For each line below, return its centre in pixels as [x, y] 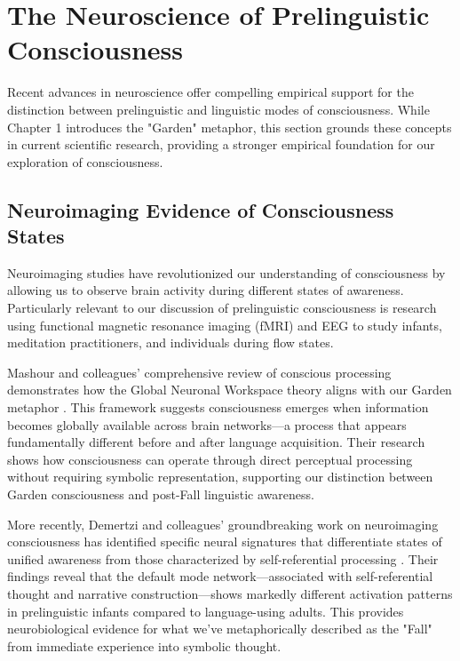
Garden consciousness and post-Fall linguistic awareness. [161, 494]
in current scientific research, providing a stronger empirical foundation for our [221, 144]
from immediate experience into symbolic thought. [144, 645]
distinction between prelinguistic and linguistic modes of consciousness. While [218, 109]
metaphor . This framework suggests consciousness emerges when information [218, 407]
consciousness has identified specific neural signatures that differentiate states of [225, 542]
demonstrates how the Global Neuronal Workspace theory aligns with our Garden [230, 390]
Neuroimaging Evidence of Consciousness [201, 209]
